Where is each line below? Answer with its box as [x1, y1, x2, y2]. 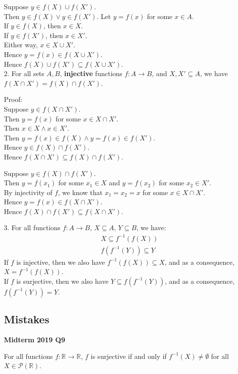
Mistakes [4, 312, 49, 327]
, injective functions [59, 68, 122, 79]
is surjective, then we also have [16, 276, 109, 286]
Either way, [4, 39, 38, 50]
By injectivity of [4, 187, 53, 197]
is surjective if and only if [90, 351, 167, 361]
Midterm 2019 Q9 [4, 335, 65, 345]
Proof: [4, 94, 22, 104]
